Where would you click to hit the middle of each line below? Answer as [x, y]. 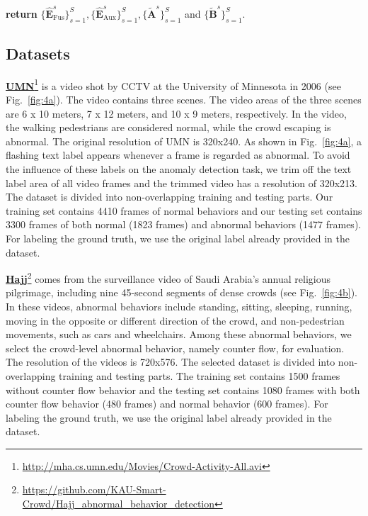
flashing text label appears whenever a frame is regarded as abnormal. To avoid [178, 155]
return [22, 13]
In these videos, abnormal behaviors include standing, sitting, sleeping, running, [179, 306]
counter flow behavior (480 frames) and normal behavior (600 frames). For [167, 404]
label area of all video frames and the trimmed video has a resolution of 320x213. [182, 183]
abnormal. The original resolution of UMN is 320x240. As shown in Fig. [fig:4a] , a [184, 141]
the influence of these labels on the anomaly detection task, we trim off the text [179, 168]
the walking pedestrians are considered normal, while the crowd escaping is [168, 127]
